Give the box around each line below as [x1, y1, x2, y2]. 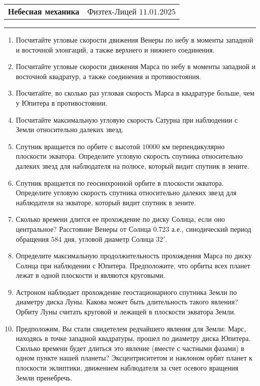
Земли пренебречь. [15, 372, 72, 382]
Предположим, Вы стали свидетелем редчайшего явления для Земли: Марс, [15, 323, 246, 333]
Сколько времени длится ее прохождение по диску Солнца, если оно [15, 214, 225, 224]
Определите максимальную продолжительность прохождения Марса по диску [15, 250, 252, 261]
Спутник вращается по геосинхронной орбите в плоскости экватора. [15, 177, 224, 188]
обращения [15, 233, 49, 244]
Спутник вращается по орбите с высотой [15, 141, 140, 151]
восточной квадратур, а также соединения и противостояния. [15, 71, 201, 81]
